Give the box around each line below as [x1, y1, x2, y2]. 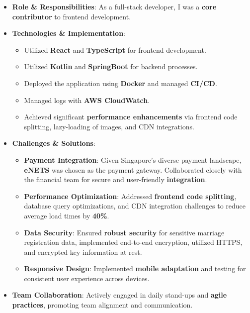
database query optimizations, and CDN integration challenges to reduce [24, 201, 246, 211]
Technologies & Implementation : [12, 28, 125, 38]
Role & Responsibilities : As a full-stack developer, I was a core [12, 1, 217, 11]
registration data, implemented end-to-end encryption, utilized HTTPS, [24, 237, 243, 247]
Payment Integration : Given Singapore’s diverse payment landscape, [24, 154, 242, 165]
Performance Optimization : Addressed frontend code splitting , [24, 191, 237, 201]
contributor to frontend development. [12, 11, 131, 21]
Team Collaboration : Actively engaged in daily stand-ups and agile [12, 290, 227, 300]
